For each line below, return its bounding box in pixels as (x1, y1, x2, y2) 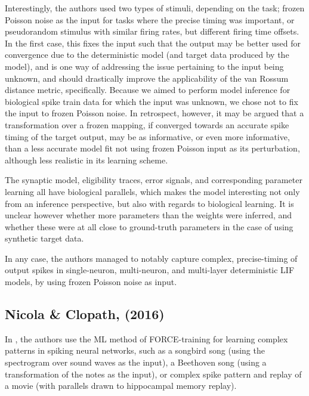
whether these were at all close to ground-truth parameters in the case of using (5, 220, 293, 233)
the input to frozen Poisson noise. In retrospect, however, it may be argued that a (5, 107, 304, 119)
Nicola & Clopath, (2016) (5, 305, 165, 323)
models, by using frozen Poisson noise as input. (5, 276, 177, 288)
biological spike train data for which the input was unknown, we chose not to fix (5, 95, 298, 107)
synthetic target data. (5, 232, 84, 245)
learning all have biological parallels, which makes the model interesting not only (5, 185, 300, 197)
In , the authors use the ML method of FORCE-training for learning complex (5, 332, 288, 345)
